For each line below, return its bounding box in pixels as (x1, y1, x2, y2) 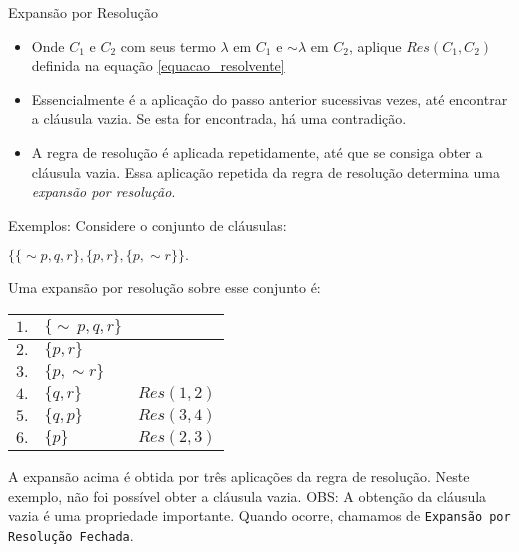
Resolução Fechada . (8, 524, 134, 545)
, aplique (349, 35, 402, 56)
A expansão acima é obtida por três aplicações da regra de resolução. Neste (8, 465, 470, 486)
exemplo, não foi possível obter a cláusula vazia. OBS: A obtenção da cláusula (8, 485, 487, 506)
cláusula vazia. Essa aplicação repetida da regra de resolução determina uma (31, 161, 500, 182)
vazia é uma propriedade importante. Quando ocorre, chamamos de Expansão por (8, 505, 511, 526)
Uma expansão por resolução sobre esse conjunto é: (8, 277, 321, 298)
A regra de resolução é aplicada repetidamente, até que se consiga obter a (31, 141, 483, 162)
